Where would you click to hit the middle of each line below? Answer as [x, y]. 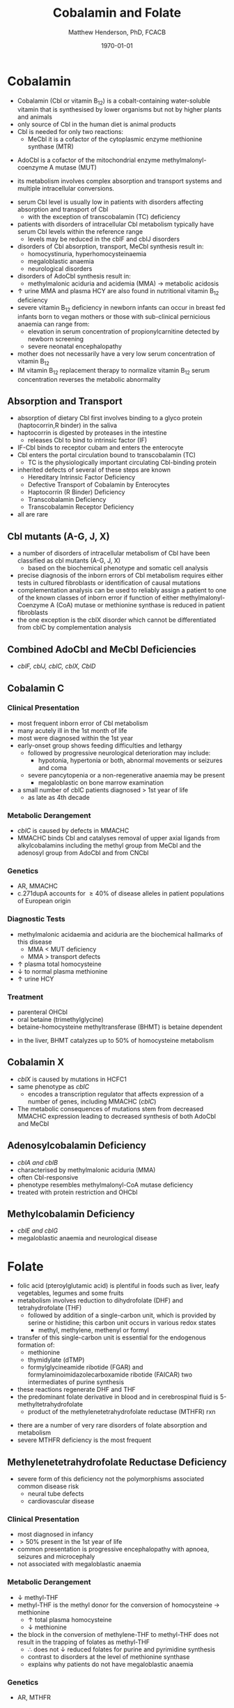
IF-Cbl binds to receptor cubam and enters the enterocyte [100, 447]
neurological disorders [60, 269]
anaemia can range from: [53, 324]
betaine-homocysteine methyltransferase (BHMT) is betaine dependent [120, 1027]
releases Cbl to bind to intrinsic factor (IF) [87, 440]
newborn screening [56, 339]
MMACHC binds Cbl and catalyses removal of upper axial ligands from [118, 838]
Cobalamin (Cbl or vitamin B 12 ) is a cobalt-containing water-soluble [114, 101]
